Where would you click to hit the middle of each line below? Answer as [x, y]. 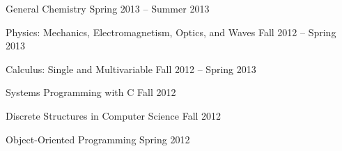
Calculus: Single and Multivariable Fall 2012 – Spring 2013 [131, 69]
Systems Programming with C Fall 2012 [91, 92]
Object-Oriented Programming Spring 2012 [98, 139]
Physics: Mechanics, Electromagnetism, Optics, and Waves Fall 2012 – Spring [171, 32]
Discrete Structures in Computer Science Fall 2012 [114, 115]
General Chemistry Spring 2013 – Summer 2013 [108, 8]
